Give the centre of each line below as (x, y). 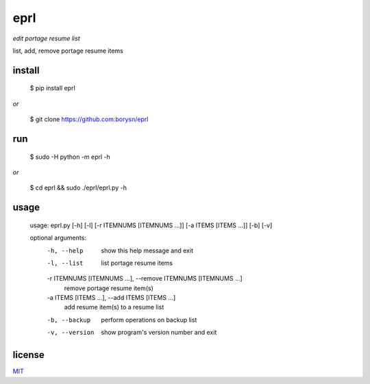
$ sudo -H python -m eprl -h (70, 157)
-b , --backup (69, 320)
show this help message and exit (147, 251)
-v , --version (71, 333)
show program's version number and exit (159, 333)
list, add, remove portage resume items (68, 51)
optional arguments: (58, 238)
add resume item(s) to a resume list (114, 307)
